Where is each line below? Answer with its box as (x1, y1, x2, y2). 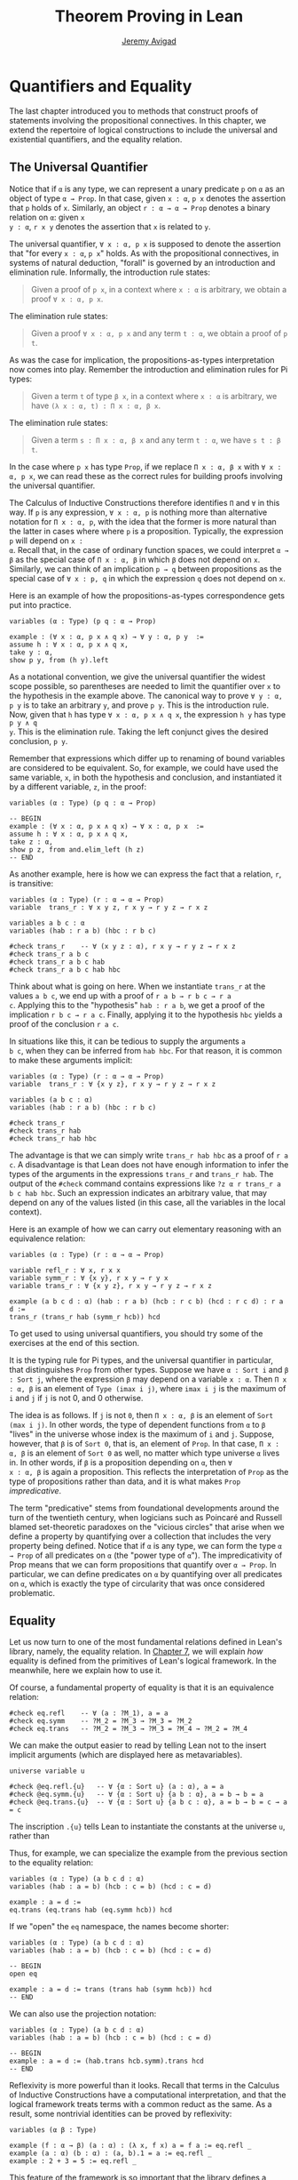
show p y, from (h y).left (9, 655, 109, 664)
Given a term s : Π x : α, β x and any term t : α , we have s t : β (30, 434, 281, 445)
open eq (9, 1969, 38, 1979)
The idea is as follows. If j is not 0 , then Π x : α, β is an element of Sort (9, 1409, 273, 1420)
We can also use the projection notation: (9, 2008, 157, 2019)
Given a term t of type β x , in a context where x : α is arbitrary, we (30, 390, 278, 401)
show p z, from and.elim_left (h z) (9, 845, 145, 854)
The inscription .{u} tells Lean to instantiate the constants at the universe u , (9, 1821, 286, 1832)
